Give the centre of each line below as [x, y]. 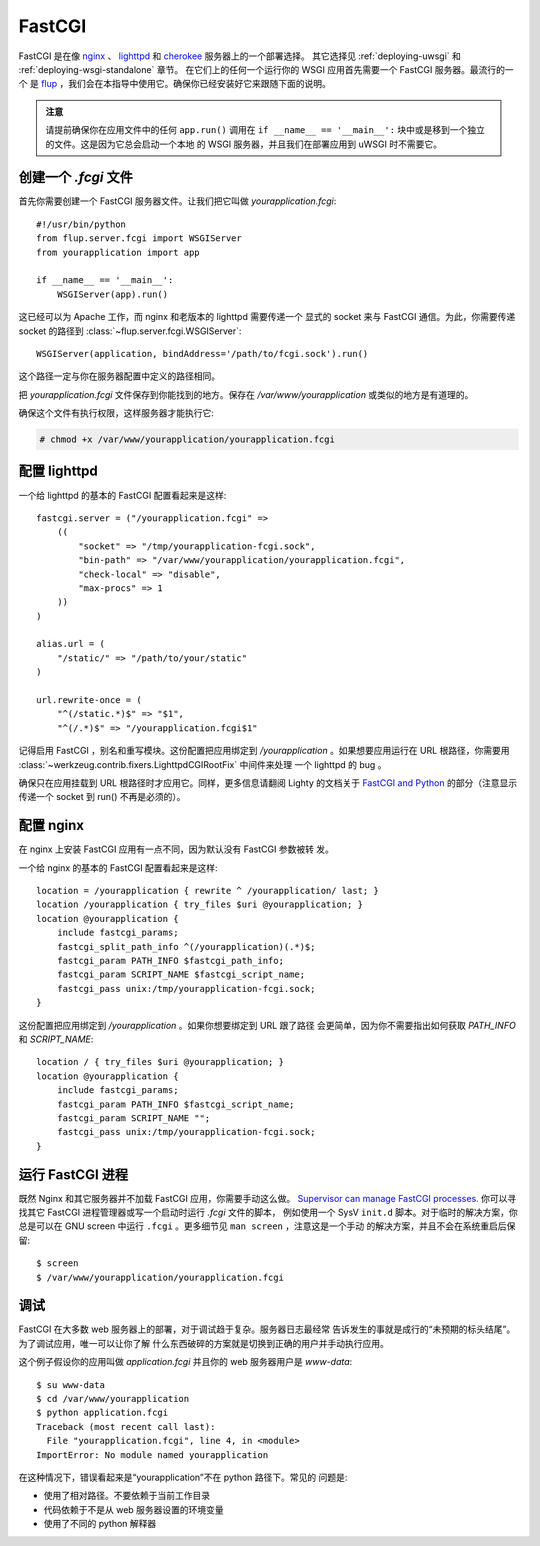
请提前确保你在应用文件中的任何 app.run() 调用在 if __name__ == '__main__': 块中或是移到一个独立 [265, 130]
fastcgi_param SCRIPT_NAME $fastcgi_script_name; [180, 974]
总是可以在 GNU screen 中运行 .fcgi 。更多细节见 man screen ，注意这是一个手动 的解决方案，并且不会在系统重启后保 [267, 1226]
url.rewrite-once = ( [89, 700]
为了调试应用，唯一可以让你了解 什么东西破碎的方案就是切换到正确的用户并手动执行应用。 [203, 1343]
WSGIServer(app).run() [112, 294]
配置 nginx [51, 825]
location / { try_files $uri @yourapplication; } [160, 1062]
